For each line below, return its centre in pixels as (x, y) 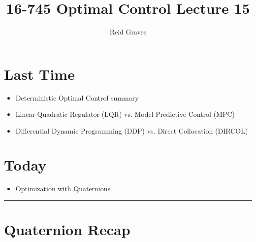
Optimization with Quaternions (63, 188)
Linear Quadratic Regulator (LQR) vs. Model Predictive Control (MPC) (125, 114)
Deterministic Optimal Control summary (77, 97)
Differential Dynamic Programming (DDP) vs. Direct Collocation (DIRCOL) (132, 130)
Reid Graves (128, 32)
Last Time (39, 74)
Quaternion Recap (67, 229)
